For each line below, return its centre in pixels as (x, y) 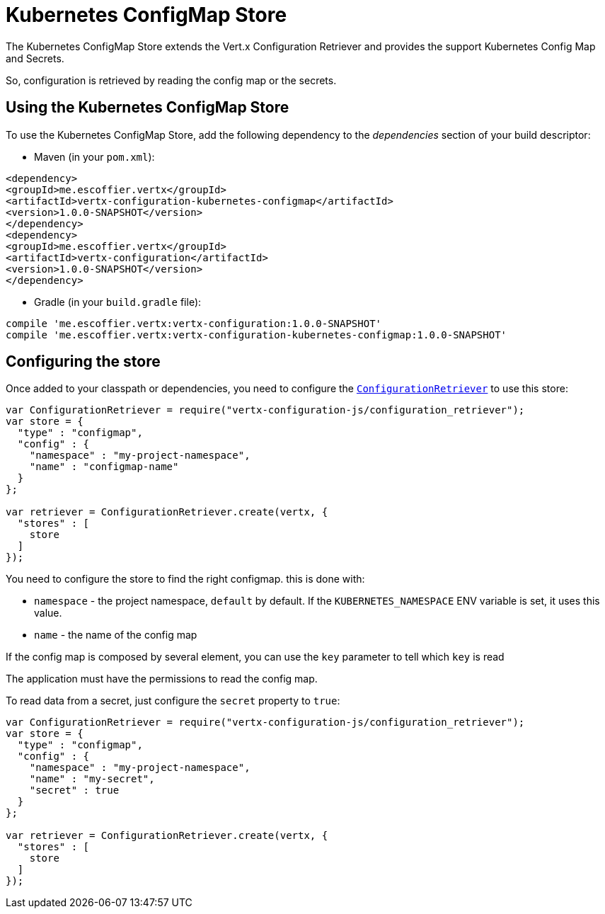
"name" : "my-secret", (92, 779)
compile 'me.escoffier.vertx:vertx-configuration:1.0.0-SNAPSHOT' (194, 323)
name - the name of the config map (116, 635)
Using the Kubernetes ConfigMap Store (148, 108)
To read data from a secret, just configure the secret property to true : (173, 701)
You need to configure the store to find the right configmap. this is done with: (185, 579)
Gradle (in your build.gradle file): (118, 302)
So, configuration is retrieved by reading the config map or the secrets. (171, 80)
